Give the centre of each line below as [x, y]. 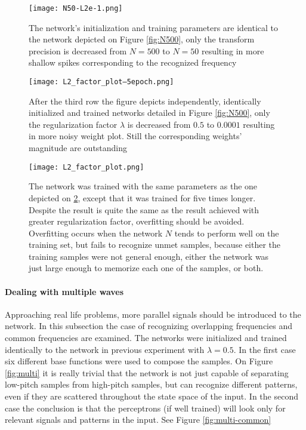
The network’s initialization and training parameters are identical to [154, 27]
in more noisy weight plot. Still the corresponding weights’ [135, 136]
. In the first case [265, 349]
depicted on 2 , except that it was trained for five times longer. [142, 197]
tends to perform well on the [227, 233]
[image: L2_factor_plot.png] [86, 167]
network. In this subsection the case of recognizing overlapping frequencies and [149, 326]
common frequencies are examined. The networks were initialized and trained [146, 338]
